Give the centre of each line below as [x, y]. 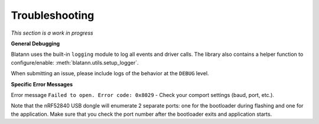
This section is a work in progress [52, 33]
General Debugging [35, 43]
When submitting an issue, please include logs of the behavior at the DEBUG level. [110, 73]
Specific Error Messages [42, 84]
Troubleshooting [53, 15]
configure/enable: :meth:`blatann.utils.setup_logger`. [75, 62]
